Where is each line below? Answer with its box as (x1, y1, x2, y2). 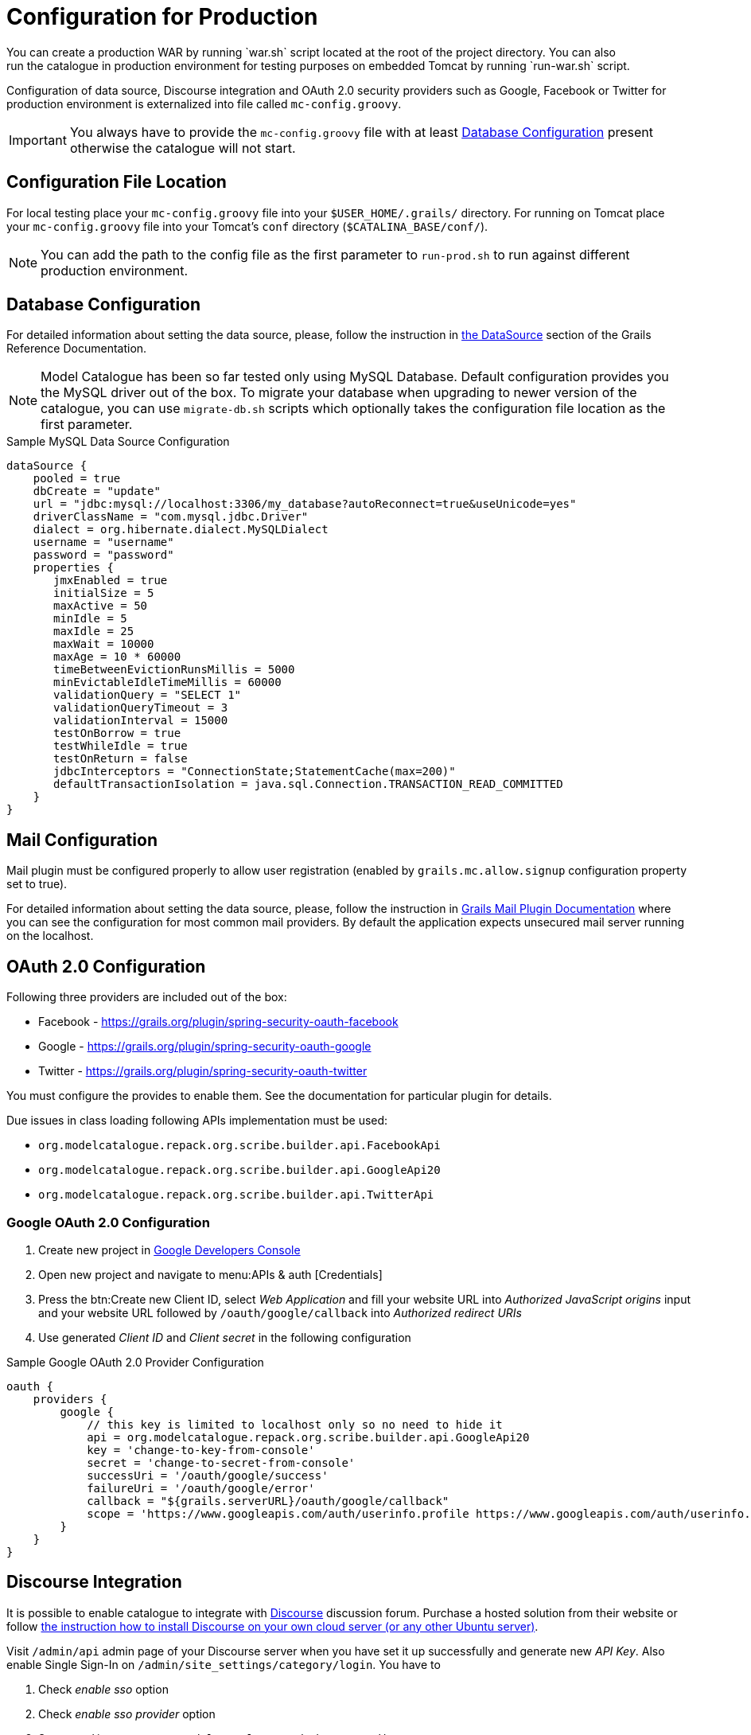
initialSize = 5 (53, 587, 154, 600)
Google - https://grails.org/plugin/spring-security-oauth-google (38, 1039, 372, 1054)
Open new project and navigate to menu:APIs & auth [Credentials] (38, 1267, 383, 1281)
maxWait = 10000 (53, 637, 154, 651)
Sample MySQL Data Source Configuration (6, 435, 230, 449)
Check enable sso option (38, 1682, 169, 1696)
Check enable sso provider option (38, 1706, 216, 1721)
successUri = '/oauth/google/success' (87, 1468, 329, 1482)
